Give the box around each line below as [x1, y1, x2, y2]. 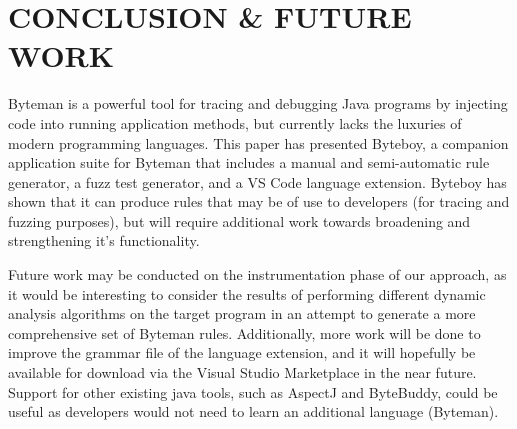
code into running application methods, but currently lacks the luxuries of [8, 112, 462, 133]
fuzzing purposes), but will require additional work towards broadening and [8, 210, 471, 231]
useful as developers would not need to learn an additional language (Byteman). [8, 401, 499, 422]
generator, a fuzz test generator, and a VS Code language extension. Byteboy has [8, 171, 507, 192]
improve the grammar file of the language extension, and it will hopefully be [8, 342, 476, 363]
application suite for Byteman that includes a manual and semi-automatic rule [8, 152, 490, 173]
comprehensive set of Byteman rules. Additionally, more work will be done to [8, 322, 481, 343]
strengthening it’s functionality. [8, 230, 200, 251]
